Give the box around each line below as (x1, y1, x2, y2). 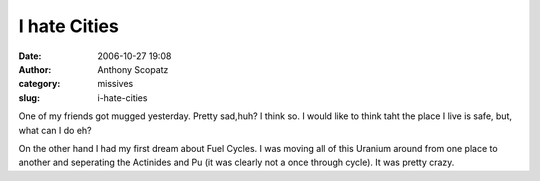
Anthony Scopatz (97, 63, 169, 75)
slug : (18, 91, 40, 104)
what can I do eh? (18, 124, 92, 136)
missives (97, 78, 134, 90)
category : (18, 78, 61, 90)
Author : (18, 63, 52, 75)
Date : (18, 50, 42, 62)
